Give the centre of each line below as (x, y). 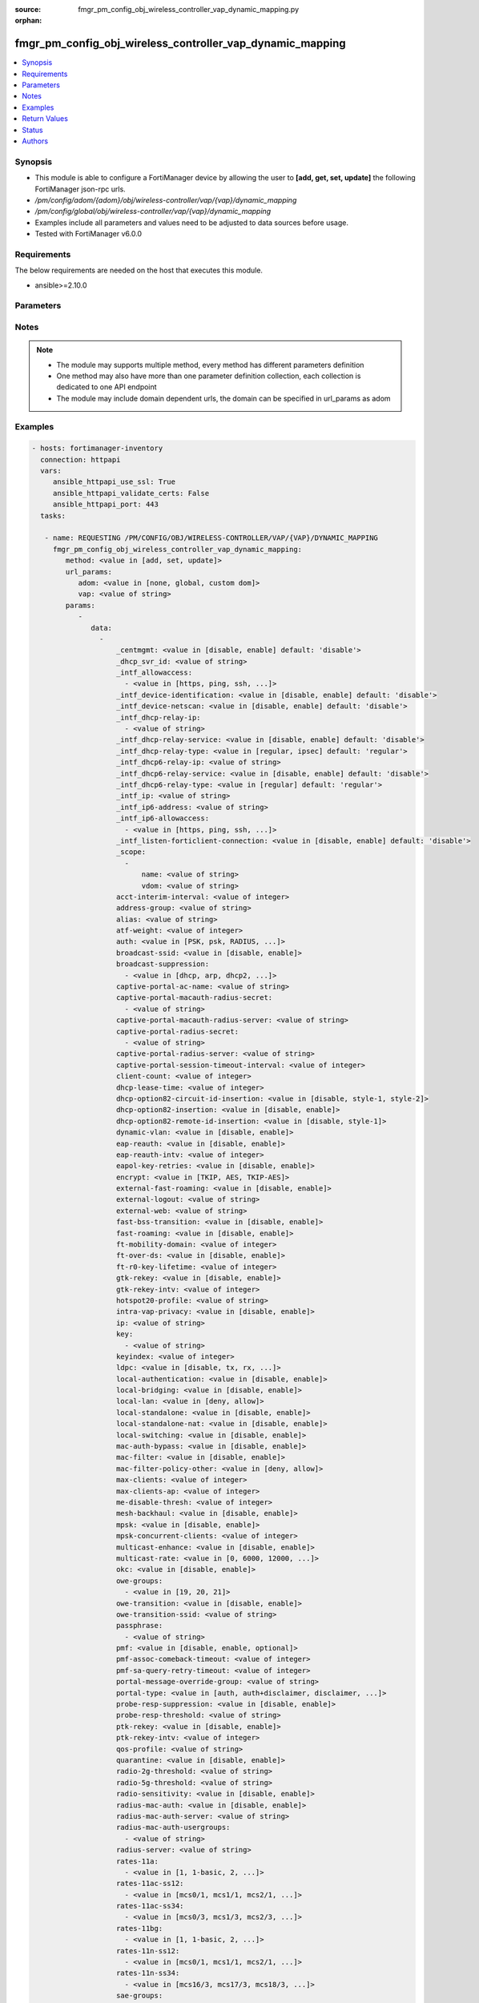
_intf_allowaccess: (154, 673)
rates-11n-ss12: (148, 1951)
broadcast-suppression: (163, 964)
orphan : (28, 21)
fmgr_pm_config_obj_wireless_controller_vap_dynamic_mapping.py (189, 9)
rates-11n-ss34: (148, 1973)
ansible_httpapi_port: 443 (106, 504)
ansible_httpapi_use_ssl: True (114, 482)
